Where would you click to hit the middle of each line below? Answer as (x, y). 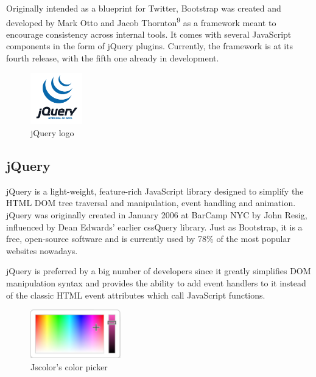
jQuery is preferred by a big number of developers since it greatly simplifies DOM (159, 271)
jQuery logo (52, 133)
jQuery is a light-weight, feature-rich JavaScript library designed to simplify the (155, 191)
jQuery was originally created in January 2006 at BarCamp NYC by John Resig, (157, 215)
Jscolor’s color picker (69, 366)
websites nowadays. (42, 250)
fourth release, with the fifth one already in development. (113, 58)
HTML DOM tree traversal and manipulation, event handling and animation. (151, 203)
